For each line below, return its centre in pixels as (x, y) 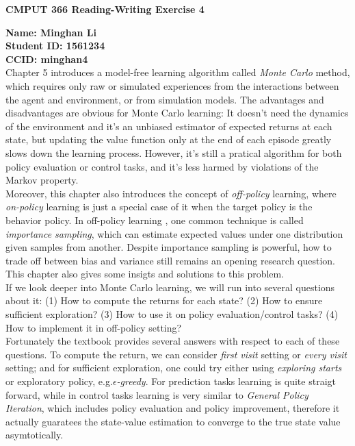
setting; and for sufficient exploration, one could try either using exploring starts (174, 368)
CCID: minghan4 (47, 59)
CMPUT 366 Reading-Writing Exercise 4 (105, 9)
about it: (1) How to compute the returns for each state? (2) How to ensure (164, 300)
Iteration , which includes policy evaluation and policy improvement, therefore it (173, 408)
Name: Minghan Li (51, 32)
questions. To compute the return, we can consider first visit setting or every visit (176, 354)
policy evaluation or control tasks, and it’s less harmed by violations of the (162, 166)
